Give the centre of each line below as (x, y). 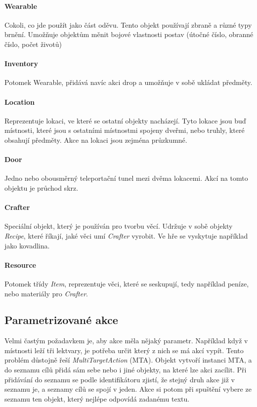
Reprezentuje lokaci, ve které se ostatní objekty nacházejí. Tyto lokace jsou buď (125, 120)
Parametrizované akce (61, 320)
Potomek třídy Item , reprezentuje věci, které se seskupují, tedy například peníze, (127, 283)
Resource (20, 265)
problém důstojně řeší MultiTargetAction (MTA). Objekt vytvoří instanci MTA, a (128, 360)
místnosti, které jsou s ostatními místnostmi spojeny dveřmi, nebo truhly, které (125, 130)
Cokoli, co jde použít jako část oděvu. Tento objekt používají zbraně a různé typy (128, 24)
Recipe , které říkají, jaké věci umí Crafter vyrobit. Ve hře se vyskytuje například (126, 235)
